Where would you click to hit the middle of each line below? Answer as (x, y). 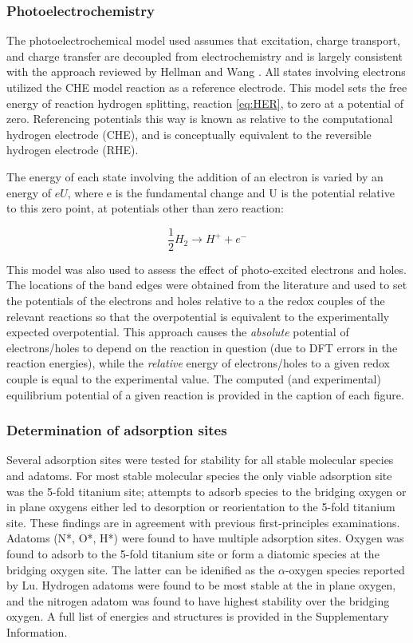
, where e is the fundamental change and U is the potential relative (231, 192)
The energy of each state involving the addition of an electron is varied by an (195, 176)
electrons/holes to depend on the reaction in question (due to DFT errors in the (202, 347)
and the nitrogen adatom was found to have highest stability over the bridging (198, 600)
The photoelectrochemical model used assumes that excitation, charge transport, (204, 40)
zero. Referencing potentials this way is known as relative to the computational (200, 119)
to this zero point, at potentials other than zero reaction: (145, 208)
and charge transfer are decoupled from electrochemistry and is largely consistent (205, 56)
